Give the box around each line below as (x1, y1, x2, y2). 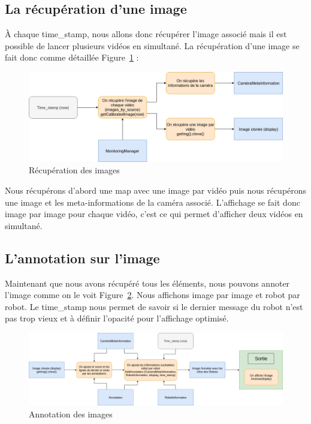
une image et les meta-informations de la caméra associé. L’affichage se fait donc (5, 196, 300, 208)
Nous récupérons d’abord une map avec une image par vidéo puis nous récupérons (5, 184, 307, 197)
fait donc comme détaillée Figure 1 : (5, 51, 139, 64)
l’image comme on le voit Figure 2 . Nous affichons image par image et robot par (5, 288, 300, 301)
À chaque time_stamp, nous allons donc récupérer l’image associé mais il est (5, 28, 287, 40)
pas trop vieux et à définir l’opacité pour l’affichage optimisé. (5, 312, 229, 324)
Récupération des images (29, 164, 120, 176)
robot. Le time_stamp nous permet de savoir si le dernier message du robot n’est (5, 300, 303, 312)
